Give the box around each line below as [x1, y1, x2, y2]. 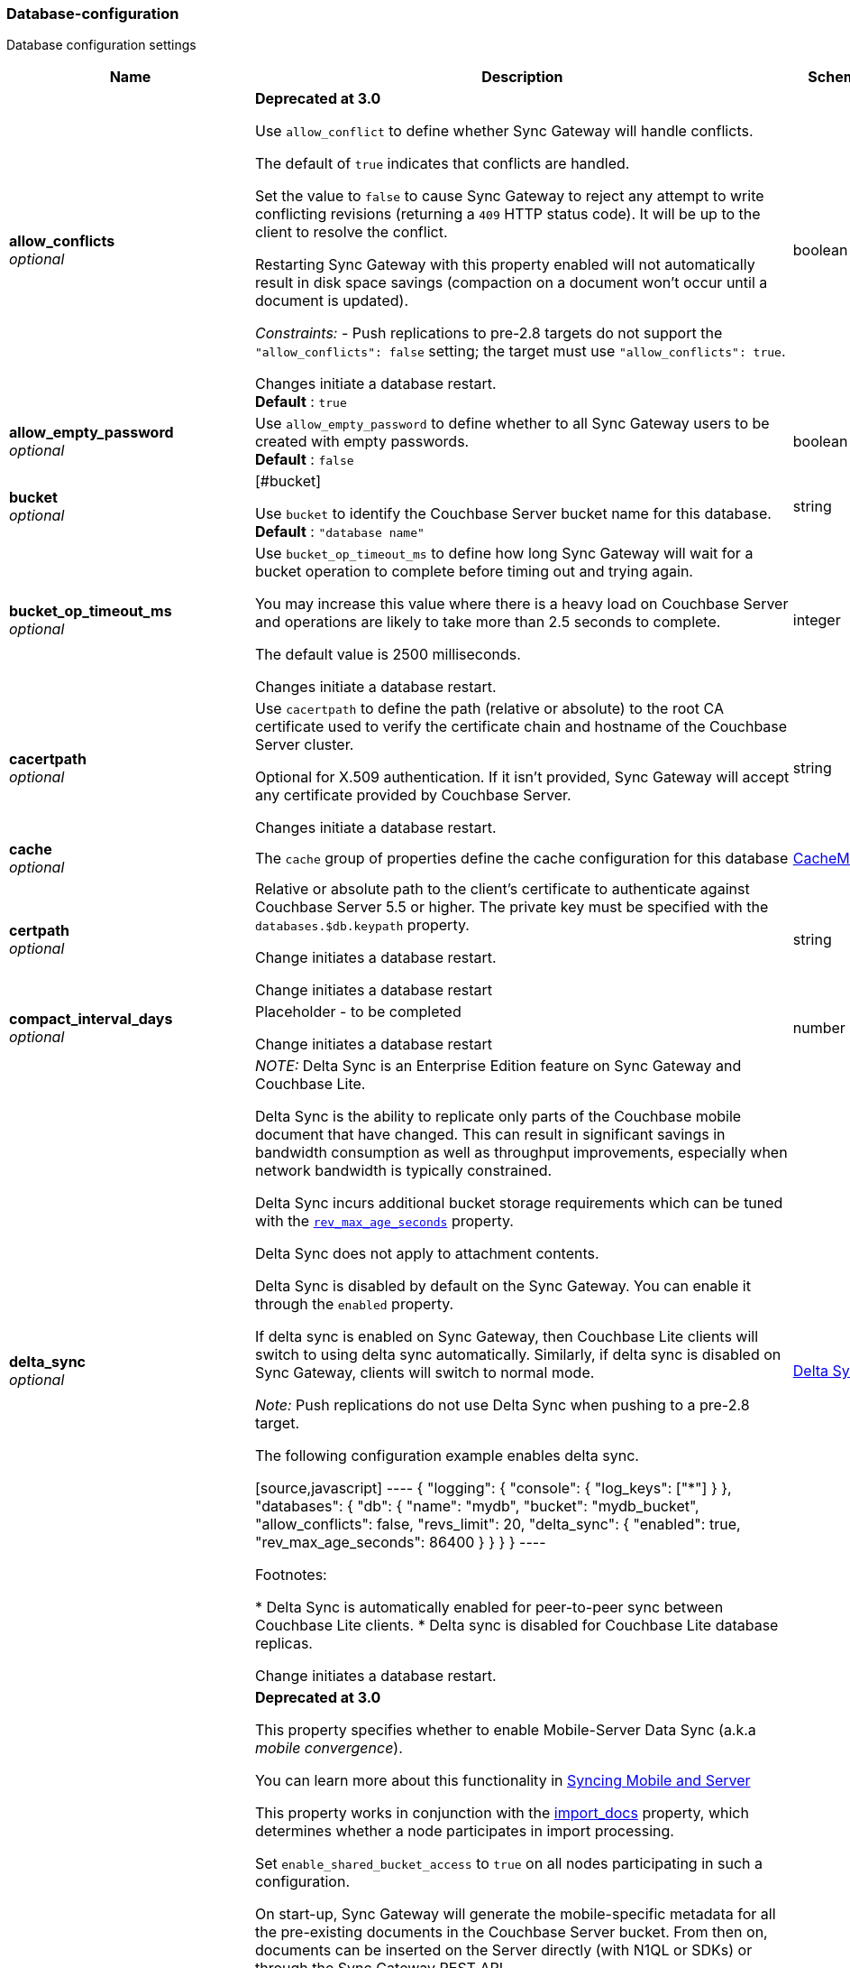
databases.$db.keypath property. [254, 916, 470, 935]
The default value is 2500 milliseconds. [254, 645, 521, 664]
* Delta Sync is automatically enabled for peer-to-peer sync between [254, 1598, 724, 1617]
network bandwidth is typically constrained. [254, 1161, 553, 1180]
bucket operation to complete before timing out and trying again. [254, 562, 693, 581]
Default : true [254, 393, 347, 411]
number [792, 1019, 845, 1038]
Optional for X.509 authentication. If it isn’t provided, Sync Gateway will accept [254, 768, 790, 787]
